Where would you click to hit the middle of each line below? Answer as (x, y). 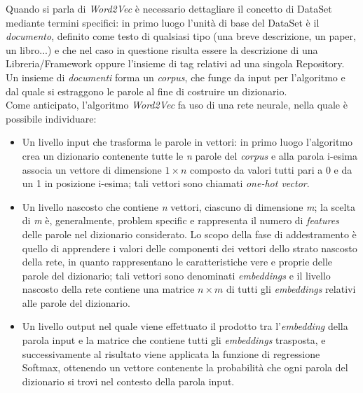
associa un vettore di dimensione (92, 169)
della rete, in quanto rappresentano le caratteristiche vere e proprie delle (177, 262)
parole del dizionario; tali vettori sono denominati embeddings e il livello (176, 275)
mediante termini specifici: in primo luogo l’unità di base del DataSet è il (163, 22)
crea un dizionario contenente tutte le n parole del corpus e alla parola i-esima (190, 155)
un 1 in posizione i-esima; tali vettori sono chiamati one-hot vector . (166, 183)
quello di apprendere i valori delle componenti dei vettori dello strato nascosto (190, 248)
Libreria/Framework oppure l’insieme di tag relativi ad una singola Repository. (175, 63)
